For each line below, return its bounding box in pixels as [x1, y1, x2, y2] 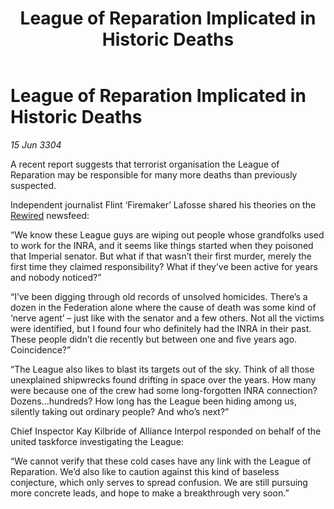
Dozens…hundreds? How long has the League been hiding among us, [10, 395, 297, 407]
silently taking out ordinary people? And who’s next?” [10, 405, 230, 417]
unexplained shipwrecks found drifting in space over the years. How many [10, 373, 317, 386]
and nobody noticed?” [10, 271, 102, 283]
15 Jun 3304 [10, 138, 62, 151]
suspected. [10, 179, 57, 191]
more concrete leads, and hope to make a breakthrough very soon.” [10, 487, 290, 499]
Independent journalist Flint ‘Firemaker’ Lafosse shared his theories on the [10, 198, 317, 211]
